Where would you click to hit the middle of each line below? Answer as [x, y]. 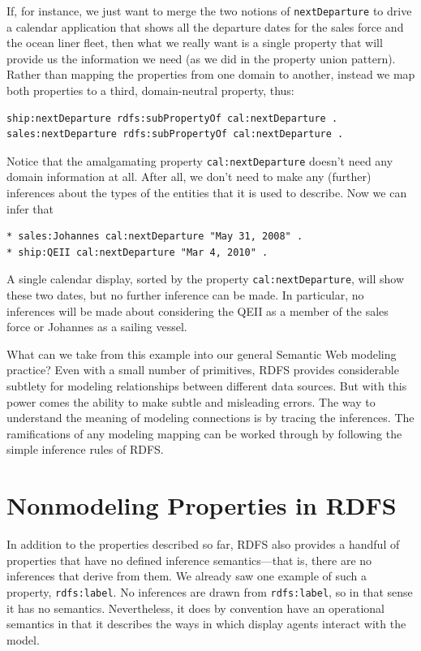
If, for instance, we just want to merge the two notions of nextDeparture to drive [209, 11]
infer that [30, 208]
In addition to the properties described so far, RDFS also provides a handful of [203, 544]
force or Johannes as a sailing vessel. [97, 327]
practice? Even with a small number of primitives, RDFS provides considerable [203, 370]
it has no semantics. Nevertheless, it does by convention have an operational [196, 608]
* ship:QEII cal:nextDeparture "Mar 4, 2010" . [137, 252]
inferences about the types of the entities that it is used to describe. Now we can [207, 193]
